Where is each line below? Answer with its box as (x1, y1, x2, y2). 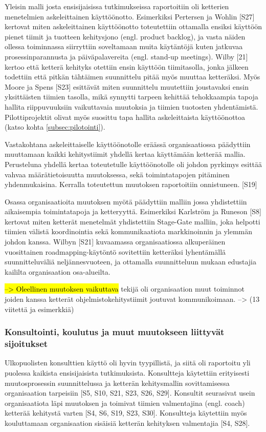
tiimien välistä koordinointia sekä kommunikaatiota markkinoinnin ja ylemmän (5, 226, 253, 237)
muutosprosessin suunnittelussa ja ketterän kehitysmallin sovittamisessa (5, 377, 230, 388)
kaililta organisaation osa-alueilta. (5, 266, 110, 277)
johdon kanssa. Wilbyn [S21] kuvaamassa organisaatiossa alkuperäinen (5, 236, 226, 247)
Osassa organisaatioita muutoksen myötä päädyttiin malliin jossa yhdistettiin (5, 196, 247, 207)
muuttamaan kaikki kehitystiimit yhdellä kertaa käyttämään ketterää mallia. (5, 149, 246, 159)
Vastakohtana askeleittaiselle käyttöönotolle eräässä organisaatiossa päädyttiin (5, 138, 251, 149)
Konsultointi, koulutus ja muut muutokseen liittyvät (5, 325, 225, 338)
